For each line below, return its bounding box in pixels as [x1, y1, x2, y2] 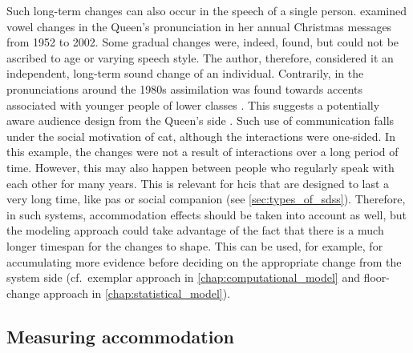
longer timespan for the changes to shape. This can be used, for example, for [6, 237, 383, 254]
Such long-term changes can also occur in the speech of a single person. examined [6, 2, 407, 18]
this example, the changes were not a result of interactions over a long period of [6, 143, 399, 160]
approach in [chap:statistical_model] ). [43, 284, 231, 301]
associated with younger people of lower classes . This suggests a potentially [6, 96, 380, 113]
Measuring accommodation [6, 323, 234, 348]
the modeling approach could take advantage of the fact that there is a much [6, 222, 384, 239]
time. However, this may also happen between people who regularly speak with [6, 158, 395, 175]
